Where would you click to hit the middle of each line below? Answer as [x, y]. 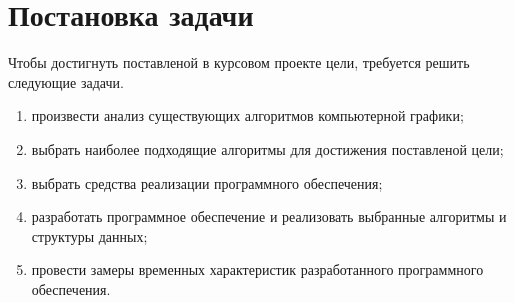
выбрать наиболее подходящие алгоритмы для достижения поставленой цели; [267, 148]
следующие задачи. [66, 81]
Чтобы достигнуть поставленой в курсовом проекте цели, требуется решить [239, 62]
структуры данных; [89, 235]
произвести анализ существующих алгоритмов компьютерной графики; [247, 115]
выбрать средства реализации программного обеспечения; [207, 182]
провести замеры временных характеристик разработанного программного [257, 269]
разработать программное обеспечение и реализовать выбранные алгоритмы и [269, 216]
